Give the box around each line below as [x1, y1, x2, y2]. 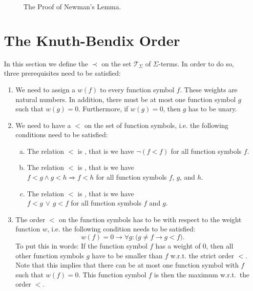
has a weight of [155, 241, 201, 251]
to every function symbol [100, 84, 174, 94]
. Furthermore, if [78, 104, 128, 114]
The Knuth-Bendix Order [4, 30, 180, 50]
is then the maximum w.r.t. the [154, 269, 250, 279]
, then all [206, 241, 233, 251]
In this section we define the [4, 58, 88, 68]
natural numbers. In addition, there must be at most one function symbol [15, 94, 236, 104]
